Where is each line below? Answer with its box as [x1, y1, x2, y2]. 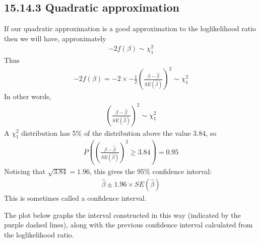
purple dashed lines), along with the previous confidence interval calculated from [4, 219, 253, 230]
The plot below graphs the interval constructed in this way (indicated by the [4, 209, 241, 220]
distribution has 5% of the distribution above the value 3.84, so [21, 127, 217, 138]
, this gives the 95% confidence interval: [89, 166, 212, 177]
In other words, [4, 91, 51, 102]
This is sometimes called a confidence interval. [4, 193, 147, 203]
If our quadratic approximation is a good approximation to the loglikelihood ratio [4, 23, 256, 34]
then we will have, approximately [4, 33, 106, 43]
